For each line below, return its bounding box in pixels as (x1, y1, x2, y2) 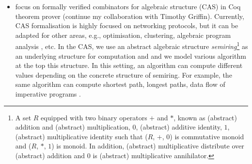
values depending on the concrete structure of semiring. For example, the (15, 69, 232, 80)
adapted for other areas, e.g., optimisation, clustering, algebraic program (15, 30, 231, 40)
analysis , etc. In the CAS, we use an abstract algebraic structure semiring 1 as (15, 40, 248, 51)
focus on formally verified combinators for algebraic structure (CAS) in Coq (15, 1, 241, 11)
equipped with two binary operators (41, 112, 147, 122)
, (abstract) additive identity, (136, 122, 222, 132)
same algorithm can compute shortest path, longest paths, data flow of (15, 79, 225, 89)
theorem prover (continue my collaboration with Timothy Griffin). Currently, (15, 11, 244, 21)
